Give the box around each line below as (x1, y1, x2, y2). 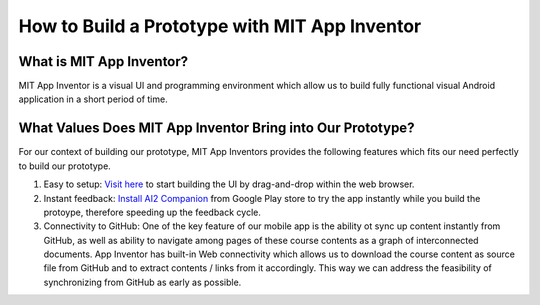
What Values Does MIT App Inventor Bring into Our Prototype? (18, 120, 415, 137)
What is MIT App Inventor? (18, 53, 189, 70)
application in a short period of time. (18, 93, 169, 105)
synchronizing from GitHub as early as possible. (43, 276, 242, 288)
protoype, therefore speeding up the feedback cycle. (43, 206, 262, 218)
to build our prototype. (18, 160, 112, 172)
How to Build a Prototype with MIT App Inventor (18, 15, 422, 37)
